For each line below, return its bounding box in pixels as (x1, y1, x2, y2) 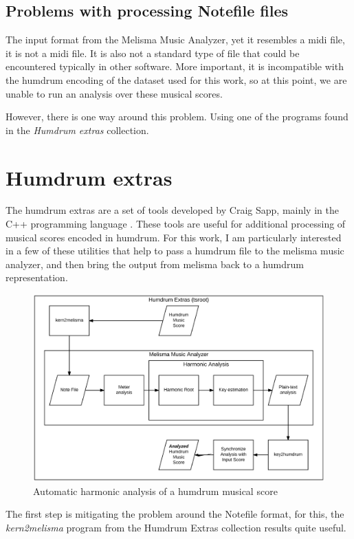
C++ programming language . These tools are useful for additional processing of (5, 217, 346, 231)
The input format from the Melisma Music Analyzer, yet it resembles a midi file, (5, 32, 345, 47)
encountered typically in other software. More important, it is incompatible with (5, 59, 344, 74)
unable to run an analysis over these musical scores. (5, 86, 223, 100)
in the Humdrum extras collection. (5, 122, 149, 137)
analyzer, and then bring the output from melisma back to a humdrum (5, 256, 304, 271)
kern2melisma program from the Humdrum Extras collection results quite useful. (5, 520, 346, 534)
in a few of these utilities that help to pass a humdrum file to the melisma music (5, 243, 344, 258)
